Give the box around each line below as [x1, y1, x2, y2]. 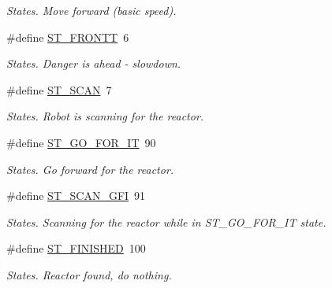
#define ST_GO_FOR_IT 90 [6, 134, 156, 150]
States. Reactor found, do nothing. [6, 266, 172, 282]
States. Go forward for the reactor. [6, 161, 174, 177]
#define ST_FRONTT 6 [6, 28, 129, 45]
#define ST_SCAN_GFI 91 [6, 187, 146, 204]
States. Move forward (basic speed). [6, 2, 177, 18]
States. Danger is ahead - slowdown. [6, 55, 181, 72]
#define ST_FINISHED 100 [6, 240, 146, 257]
